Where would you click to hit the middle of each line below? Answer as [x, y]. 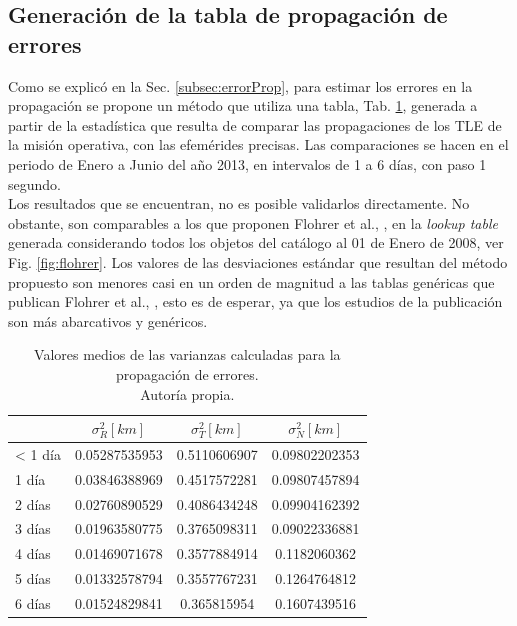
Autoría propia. [187, 393]
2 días [33, 503]
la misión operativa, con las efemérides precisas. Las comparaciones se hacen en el [258, 144]
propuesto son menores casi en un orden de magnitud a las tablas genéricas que [251, 281]
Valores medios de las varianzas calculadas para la [187, 354]
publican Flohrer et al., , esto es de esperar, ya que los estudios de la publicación [255, 301]
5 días [33, 578]
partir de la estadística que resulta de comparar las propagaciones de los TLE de [255, 124]
